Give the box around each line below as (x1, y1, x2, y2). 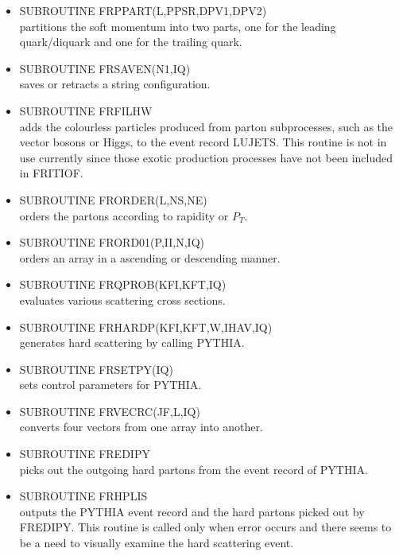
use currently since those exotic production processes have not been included (19, 149, 393, 165)
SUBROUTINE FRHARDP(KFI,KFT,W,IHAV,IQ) (19, 318, 273, 335)
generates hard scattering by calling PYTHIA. (19, 334, 245, 351)
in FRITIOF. (19, 165, 83, 181)
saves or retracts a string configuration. (19, 76, 211, 92)
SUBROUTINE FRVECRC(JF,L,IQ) (19, 402, 200, 419)
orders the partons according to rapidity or (19, 207, 229, 224)
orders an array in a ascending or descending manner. (19, 249, 281, 266)
